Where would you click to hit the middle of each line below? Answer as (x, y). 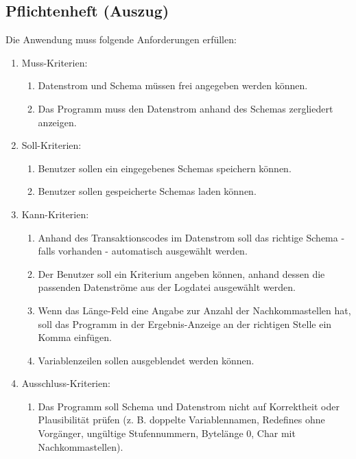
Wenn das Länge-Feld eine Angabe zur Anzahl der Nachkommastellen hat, (194, 310)
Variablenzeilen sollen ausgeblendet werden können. (146, 360)
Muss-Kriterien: (55, 62)
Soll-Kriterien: (51, 145)
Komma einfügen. (75, 337)
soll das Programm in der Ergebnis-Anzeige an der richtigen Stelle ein (185, 323)
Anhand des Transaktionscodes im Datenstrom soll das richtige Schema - (191, 237)
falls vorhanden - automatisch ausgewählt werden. (143, 251)
